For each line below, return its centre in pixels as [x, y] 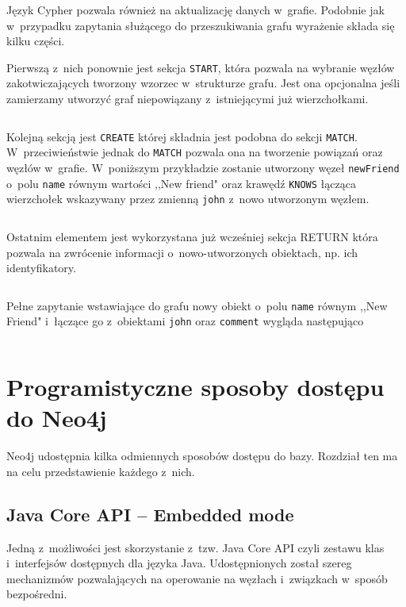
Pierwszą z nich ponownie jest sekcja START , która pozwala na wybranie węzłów [201, 67]
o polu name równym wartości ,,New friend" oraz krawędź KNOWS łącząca [181, 183]
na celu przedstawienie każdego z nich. [101, 471]
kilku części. [36, 41]
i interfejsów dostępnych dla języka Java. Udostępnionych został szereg [179, 563]
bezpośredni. [37, 594]
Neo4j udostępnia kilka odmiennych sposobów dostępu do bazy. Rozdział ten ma [202, 456]
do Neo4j [57, 418]
